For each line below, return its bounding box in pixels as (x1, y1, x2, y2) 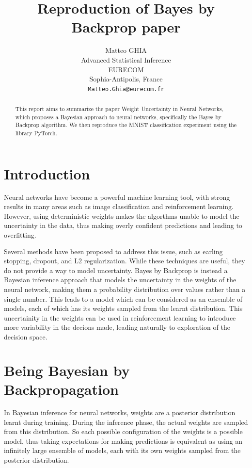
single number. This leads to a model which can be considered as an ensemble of (4, 293, 243, 304)
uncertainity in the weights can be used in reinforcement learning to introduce (4, 312, 236, 323)
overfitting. (4, 230, 36, 240)
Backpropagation (4, 379, 119, 399)
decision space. (4, 332, 47, 342)
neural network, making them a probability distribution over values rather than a (4, 284, 246, 294)
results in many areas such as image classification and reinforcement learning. (4, 201, 234, 211)
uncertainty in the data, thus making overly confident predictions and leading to (4, 220, 242, 230)
